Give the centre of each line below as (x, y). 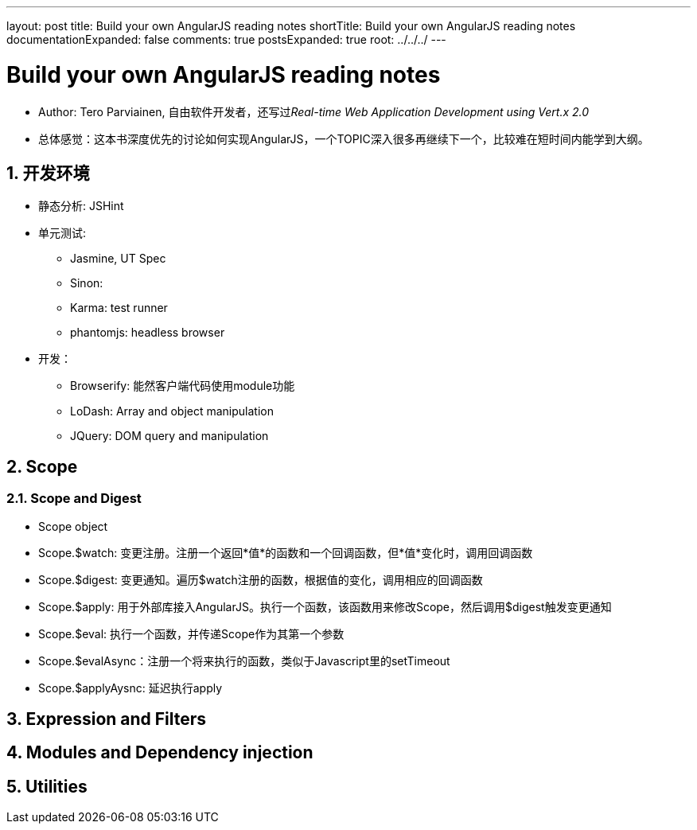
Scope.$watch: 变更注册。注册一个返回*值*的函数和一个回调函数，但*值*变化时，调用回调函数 (286, 552)
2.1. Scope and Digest (74, 499)
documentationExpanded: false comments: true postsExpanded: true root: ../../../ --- (226, 39)
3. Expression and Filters (107, 719)
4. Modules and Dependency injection (160, 753)
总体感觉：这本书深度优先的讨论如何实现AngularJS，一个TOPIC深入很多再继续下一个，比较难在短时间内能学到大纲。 (344, 138)
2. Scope (42, 466)
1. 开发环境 (48, 173)
